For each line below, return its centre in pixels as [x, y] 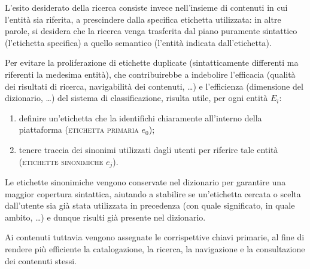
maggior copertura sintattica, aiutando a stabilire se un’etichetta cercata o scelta [153, 193]
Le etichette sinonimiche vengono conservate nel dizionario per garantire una [145, 181]
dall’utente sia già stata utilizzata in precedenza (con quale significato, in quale [150, 205]
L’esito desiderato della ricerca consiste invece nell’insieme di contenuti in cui [146, 7]
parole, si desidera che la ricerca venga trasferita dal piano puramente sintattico [151, 31]
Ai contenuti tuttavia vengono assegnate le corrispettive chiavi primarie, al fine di [155, 237]
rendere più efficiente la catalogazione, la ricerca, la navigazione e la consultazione [155, 248]
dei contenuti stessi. [41, 260]
